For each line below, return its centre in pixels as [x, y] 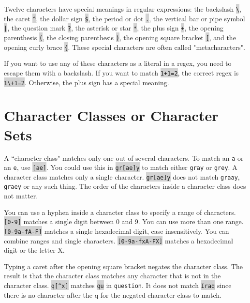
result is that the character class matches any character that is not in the [112, 276]
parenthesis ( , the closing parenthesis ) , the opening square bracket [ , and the [120, 37]
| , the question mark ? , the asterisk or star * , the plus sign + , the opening [114, 28]
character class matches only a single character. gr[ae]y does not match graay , [122, 176]
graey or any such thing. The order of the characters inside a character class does [125, 186]
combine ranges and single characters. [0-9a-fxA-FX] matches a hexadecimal [118, 240]
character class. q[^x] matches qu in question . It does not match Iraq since [118, 285]
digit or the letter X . [34, 250]
